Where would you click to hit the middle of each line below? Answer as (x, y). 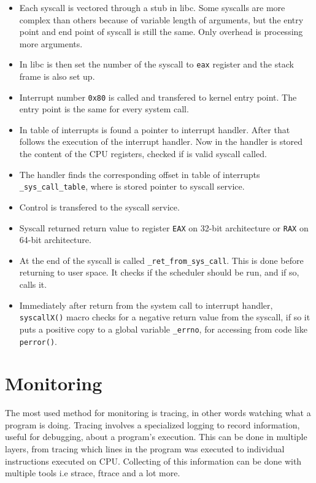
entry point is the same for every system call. (104, 109)
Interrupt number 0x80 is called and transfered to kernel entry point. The (158, 97)
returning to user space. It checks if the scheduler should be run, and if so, (159, 272)
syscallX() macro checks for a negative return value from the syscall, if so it (165, 317)
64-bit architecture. (55, 240)
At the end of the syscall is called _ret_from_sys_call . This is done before (161, 260)
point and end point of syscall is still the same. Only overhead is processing (161, 32)
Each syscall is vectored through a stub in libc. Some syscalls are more (152, 7)
